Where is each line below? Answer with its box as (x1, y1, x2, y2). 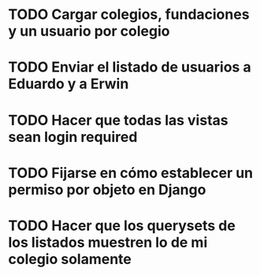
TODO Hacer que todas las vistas (8, 111, 228, 129)
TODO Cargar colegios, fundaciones (8, 6, 250, 24)
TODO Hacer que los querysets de (8, 217, 236, 234)
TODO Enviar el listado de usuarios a (8, 58, 251, 76)
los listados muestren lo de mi (8, 233, 208, 251)
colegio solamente (8, 250, 132, 268)
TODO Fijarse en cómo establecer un (8, 164, 254, 182)
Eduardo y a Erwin (8, 75, 129, 93)
